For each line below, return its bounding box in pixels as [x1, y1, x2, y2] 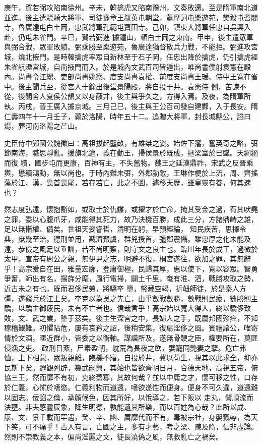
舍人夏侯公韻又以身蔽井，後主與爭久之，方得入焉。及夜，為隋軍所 [32, 91, 251, 101]
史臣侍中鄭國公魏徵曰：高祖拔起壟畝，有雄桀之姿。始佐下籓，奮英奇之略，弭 [4, 137, 258, 148]
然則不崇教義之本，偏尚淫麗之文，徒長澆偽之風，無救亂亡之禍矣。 [4, 431, 223, 441]
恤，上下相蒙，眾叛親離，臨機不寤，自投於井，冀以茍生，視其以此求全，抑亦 [4, 352, 258, 363]
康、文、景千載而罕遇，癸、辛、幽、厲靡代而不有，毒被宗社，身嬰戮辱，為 [4, 411, 251, 422]
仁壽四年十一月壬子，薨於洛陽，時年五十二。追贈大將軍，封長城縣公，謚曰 [4, 110, 251, 121]
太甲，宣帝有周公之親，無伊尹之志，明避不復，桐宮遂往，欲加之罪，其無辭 [4, 253, 251, 264]
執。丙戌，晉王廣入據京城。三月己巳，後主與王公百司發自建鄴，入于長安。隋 [4, 100, 258, 111]
